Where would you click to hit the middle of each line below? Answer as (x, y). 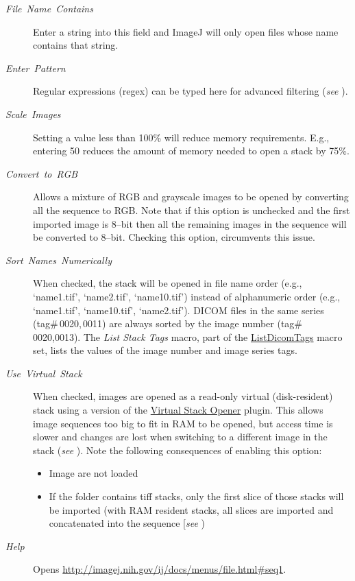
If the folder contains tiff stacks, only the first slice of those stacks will (196, 496)
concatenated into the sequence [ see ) (127, 523)
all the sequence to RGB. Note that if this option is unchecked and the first (192, 210)
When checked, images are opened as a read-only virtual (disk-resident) (183, 396)
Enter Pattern (36, 68)
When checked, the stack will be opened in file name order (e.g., (168, 283)
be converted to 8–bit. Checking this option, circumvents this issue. (174, 237)
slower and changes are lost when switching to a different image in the (180, 437)
